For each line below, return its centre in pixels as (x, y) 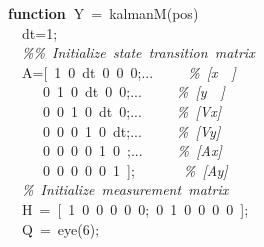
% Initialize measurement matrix (125, 189)
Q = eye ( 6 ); (61, 228)
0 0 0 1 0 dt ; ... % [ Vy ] (132, 130)
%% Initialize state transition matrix (138, 52)
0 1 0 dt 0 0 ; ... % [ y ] (134, 91)
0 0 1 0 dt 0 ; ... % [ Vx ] (132, 110)
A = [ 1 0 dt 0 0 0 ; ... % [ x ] (129, 71)
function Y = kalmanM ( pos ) (103, 13)
